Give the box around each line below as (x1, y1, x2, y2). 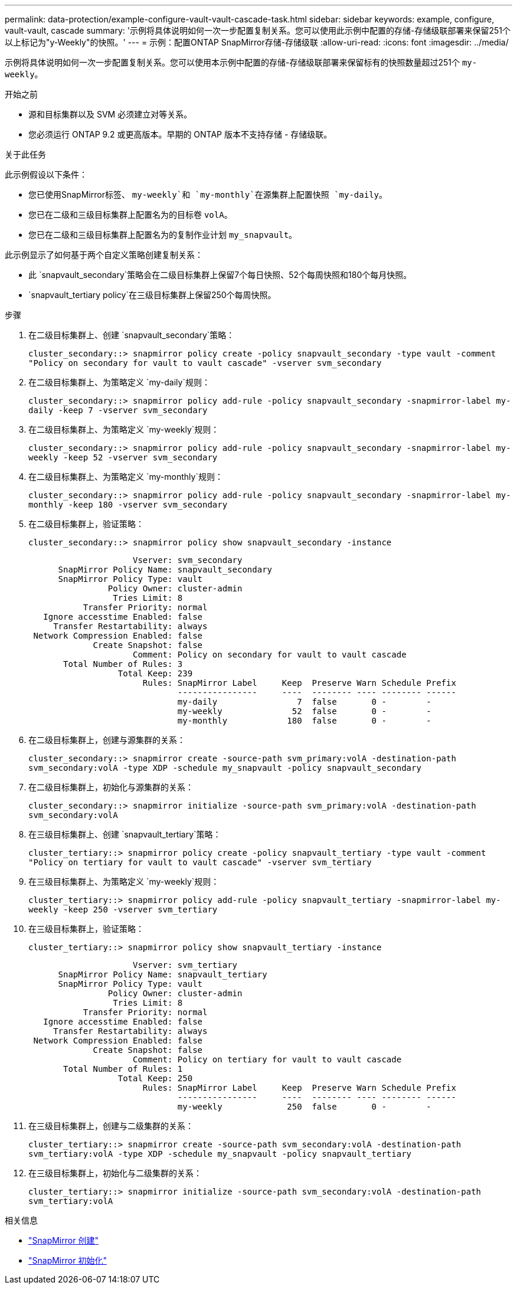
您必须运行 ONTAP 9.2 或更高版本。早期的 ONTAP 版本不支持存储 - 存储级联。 (28, 129, 332, 139)
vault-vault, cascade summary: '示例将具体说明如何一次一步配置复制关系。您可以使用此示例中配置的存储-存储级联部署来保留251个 (5, 25, 511, 35)
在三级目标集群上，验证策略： (28, 924, 144, 934)
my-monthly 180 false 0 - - (177, 716, 431, 725)
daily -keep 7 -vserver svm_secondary (28, 405, 208, 415)
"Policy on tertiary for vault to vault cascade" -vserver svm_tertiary (28, 858, 372, 867)
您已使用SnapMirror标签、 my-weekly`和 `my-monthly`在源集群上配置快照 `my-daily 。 (28, 189, 388, 199)
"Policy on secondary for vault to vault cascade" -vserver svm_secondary (28, 358, 382, 368)
